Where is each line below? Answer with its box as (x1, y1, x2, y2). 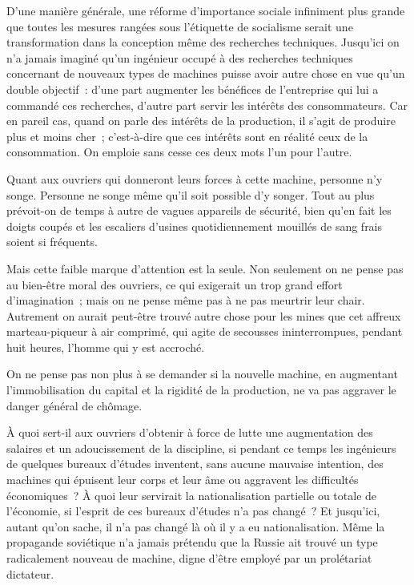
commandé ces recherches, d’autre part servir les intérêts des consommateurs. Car (6, 96, 408, 113)
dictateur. (6, 565, 54, 582)
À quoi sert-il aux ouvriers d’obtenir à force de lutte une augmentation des (6, 424, 373, 441)
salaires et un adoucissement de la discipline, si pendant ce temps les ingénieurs (6, 439, 396, 456)
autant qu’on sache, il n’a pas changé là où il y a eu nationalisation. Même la (6, 518, 385, 535)
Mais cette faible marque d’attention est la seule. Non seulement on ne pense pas (6, 260, 404, 276)
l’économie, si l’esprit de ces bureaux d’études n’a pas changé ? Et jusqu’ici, (6, 502, 380, 519)
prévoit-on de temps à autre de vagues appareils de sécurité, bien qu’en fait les (6, 202, 392, 219)
